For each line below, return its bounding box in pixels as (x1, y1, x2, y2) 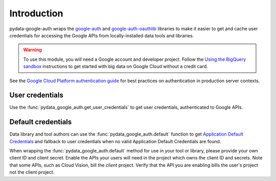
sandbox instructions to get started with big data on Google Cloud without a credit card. (23, 63, 208, 70)
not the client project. (9, 169, 55, 175)
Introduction (9, 8, 63, 19)
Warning (23, 47, 42, 53)
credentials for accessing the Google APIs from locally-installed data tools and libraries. (9, 32, 194, 38)
